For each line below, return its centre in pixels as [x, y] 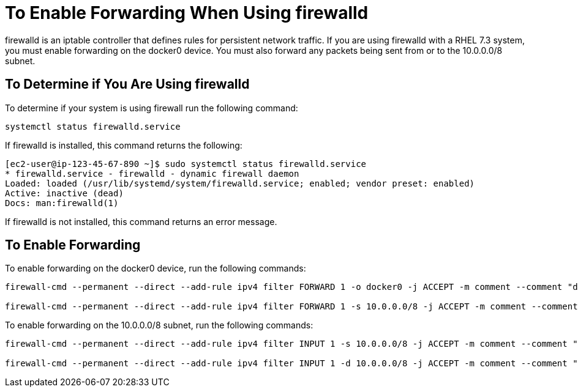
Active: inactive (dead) [64, 193]
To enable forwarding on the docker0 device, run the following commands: [156, 268]
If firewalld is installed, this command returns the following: [124, 145]
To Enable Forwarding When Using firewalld [187, 13]
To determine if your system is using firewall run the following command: [152, 108]
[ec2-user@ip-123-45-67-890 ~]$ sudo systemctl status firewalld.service [186, 164]
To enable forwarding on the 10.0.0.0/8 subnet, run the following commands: [159, 325]
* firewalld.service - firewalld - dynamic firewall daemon [152, 173]
